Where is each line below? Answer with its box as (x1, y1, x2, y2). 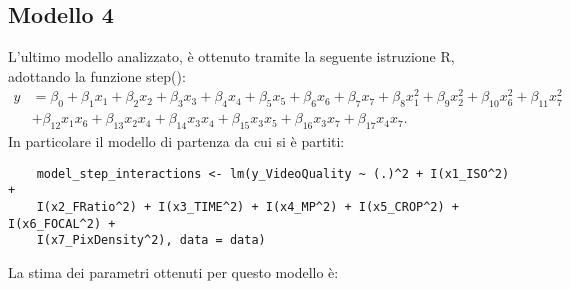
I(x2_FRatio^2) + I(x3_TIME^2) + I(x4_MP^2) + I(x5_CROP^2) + (36, 200, 460, 215)
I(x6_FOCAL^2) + (8, 216, 116, 231)
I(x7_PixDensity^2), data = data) (36, 233, 266, 248)
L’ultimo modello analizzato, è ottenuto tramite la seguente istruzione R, (8, 46, 455, 67)
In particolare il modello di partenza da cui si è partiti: (8, 131, 345, 152)
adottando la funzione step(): (8, 65, 186, 86)
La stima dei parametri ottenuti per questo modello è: (8, 262, 339, 282)
